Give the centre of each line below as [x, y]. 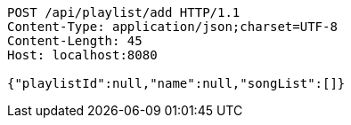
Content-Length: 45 [75, 41]
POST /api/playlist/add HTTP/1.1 [124, 12]
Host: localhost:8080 [82, 55]
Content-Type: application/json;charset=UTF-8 [172, 27]
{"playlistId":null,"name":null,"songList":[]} [176, 83]
